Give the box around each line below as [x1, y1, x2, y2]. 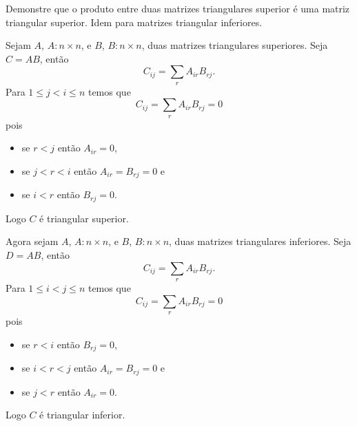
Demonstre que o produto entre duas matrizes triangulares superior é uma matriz [6, 1, 350, 15]
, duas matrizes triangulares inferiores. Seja [169, 234, 351, 248]
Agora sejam [6, 234, 59, 248]
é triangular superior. [39, 211, 129, 225]
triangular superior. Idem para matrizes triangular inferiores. [6, 14, 263, 29]
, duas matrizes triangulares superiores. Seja [141, 38, 328, 52]
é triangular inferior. [39, 407, 125, 422]
